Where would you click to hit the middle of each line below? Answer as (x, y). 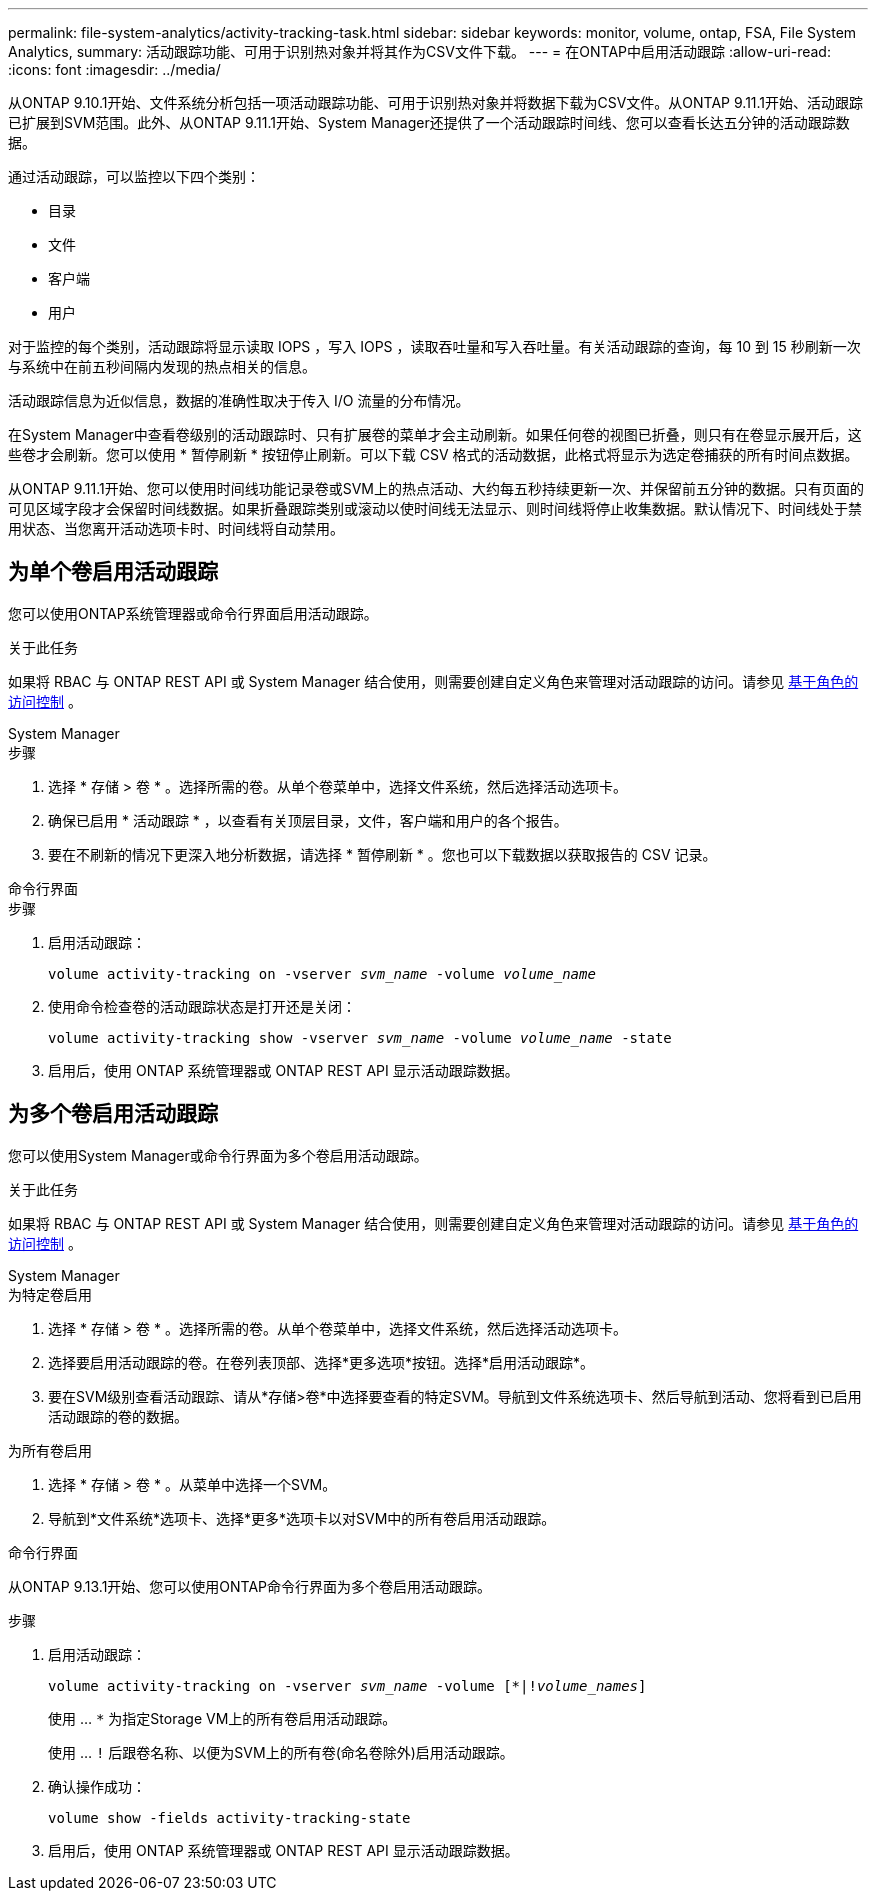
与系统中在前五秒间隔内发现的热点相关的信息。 (162, 366)
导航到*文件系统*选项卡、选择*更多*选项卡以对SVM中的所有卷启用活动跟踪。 (302, 1518)
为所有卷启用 (50, 1450)
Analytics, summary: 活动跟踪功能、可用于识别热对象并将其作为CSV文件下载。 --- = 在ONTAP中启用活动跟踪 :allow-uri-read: (419, 51)
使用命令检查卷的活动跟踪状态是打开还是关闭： (202, 1006)
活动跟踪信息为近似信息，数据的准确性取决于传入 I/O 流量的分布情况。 (239, 400)
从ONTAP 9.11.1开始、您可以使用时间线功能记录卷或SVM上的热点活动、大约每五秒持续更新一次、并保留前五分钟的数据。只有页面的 (436, 488)
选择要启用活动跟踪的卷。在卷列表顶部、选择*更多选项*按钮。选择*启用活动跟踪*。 (321, 1362)
